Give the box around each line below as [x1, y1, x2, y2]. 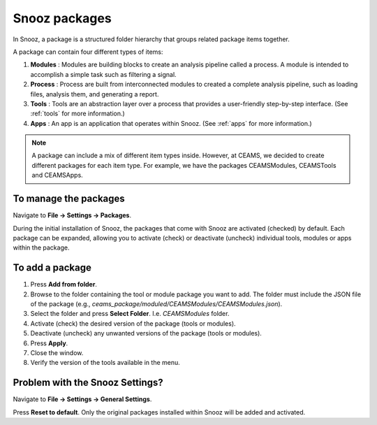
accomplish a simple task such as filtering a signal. [30, 70, 177, 78]
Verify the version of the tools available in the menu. [30, 359, 181, 367]
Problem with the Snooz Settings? [13, 377, 163, 389]
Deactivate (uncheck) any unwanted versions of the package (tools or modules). [30, 329, 262, 338]
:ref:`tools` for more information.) [30, 109, 125, 118]
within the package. [13, 243, 70, 252]
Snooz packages [13, 10, 112, 26]
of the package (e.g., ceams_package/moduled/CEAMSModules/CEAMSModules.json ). [30, 300, 283, 308]
